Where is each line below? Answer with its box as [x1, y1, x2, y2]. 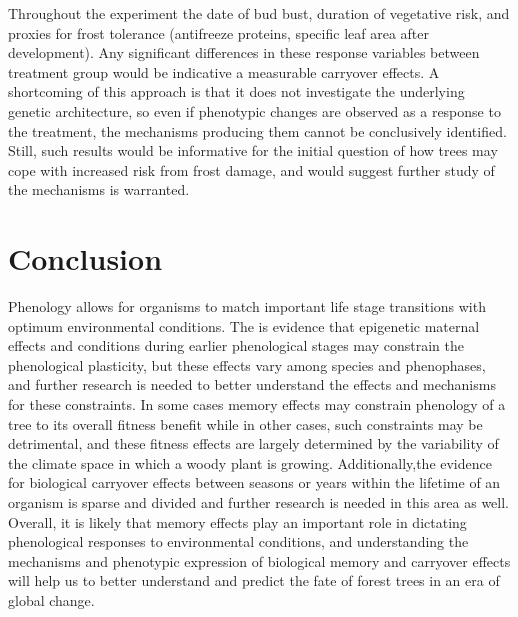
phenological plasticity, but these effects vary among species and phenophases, [8, 354, 486, 375]
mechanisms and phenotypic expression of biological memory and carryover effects [8, 550, 511, 571]
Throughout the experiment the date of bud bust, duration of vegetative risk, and [8, 3, 510, 23]
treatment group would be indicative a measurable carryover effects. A [8, 61, 440, 82]
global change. [8, 589, 95, 610]
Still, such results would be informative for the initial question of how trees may [8, 140, 498, 161]
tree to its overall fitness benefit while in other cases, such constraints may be [8, 413, 483, 434]
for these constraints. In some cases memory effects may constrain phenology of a [8, 394, 506, 415]
